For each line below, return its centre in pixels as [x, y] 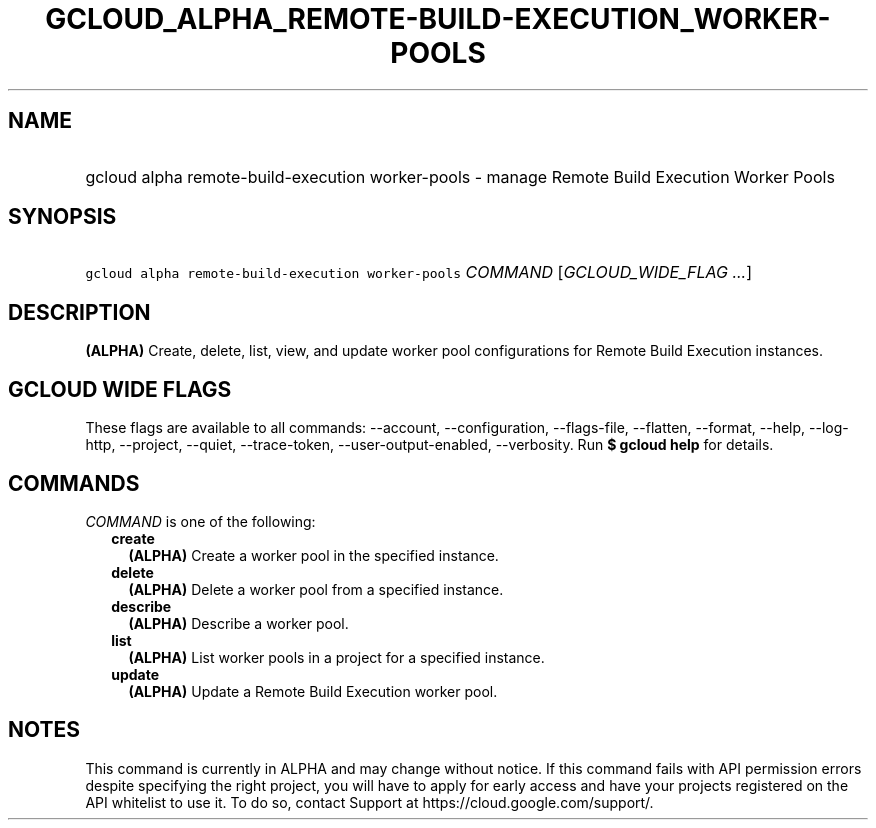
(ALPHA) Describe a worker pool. [238, 623]
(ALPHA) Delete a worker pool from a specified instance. [316, 589]
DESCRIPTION [79, 312]
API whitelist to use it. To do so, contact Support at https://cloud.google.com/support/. [369, 802]
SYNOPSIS [62, 217]
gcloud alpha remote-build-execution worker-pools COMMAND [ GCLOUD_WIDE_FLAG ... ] [419, 272]
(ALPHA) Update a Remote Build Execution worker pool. [313, 691]
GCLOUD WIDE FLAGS [120, 389]
